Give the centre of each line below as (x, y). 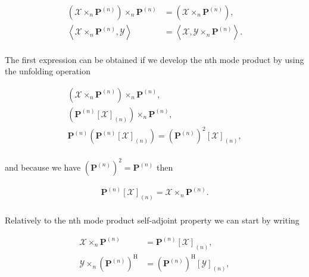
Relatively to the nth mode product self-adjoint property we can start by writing (152, 220)
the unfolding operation (48, 71)
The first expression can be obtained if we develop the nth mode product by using (154, 59)
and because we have (43, 167)
